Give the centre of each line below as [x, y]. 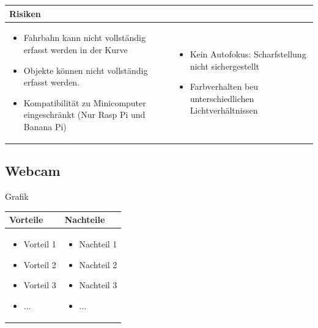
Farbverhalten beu [224, 86]
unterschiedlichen [222, 98]
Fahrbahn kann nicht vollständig [84, 38]
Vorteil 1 [40, 244]
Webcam [33, 171]
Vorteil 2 [40, 264]
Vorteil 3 [40, 285]
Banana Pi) [45, 126]
